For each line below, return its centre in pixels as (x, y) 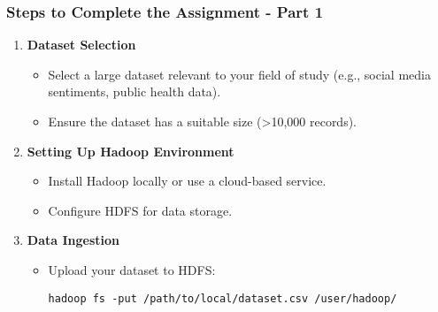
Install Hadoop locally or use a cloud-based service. (187, 181)
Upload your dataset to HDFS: (132, 269)
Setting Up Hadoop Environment (131, 151)
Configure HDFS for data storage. (140, 210)
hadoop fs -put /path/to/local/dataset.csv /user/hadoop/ (223, 298)
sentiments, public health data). (134, 91)
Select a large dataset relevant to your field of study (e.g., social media (239, 74)
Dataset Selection (81, 45)
